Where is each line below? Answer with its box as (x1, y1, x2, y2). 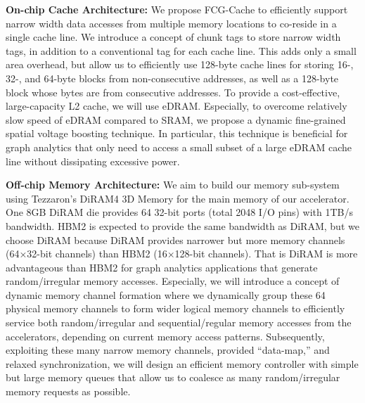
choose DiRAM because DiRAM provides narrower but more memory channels (6, 232, 345, 247)
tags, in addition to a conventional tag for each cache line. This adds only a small (6, 43, 357, 58)
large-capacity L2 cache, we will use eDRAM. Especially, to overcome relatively (6, 98, 347, 113)
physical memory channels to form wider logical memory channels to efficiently (6, 301, 345, 316)
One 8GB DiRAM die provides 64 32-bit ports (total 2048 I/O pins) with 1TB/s (6, 205, 353, 219)
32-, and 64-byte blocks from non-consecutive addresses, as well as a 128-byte (6, 70, 339, 85)
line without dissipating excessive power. (6, 153, 180, 168)
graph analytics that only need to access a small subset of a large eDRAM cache (6, 139, 352, 154)
